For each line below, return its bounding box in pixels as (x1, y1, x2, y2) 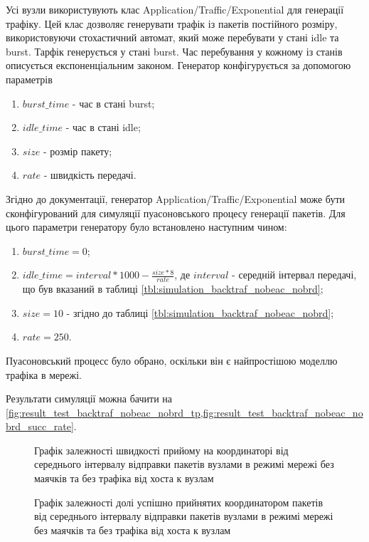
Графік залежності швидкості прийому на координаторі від (34, 442, 289, 457)
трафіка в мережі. (6, 367, 82, 382)
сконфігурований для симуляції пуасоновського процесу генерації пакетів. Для (6, 205, 346, 220)
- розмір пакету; (43, 143, 112, 158)
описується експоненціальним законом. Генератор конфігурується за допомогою (6, 58, 351, 73)
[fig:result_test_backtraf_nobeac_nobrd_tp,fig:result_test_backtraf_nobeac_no (6, 405, 363, 419)
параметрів (6, 71, 53, 86)
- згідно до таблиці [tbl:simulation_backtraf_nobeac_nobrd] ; (66, 305, 334, 320)
